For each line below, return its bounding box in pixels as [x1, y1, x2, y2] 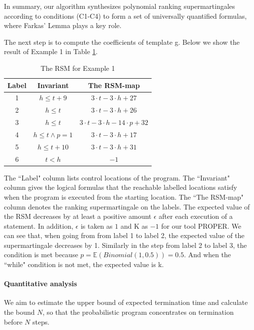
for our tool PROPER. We [161, 220, 241, 231]
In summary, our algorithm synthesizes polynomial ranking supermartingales [4, 1, 235, 11]
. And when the [184, 249, 231, 260]
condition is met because [4, 249, 78, 260]
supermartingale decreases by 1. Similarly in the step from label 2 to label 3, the [4, 240, 247, 250]
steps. [32, 316, 50, 327]
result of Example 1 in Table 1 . [4, 46, 98, 57]
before [4, 316, 23, 327]
